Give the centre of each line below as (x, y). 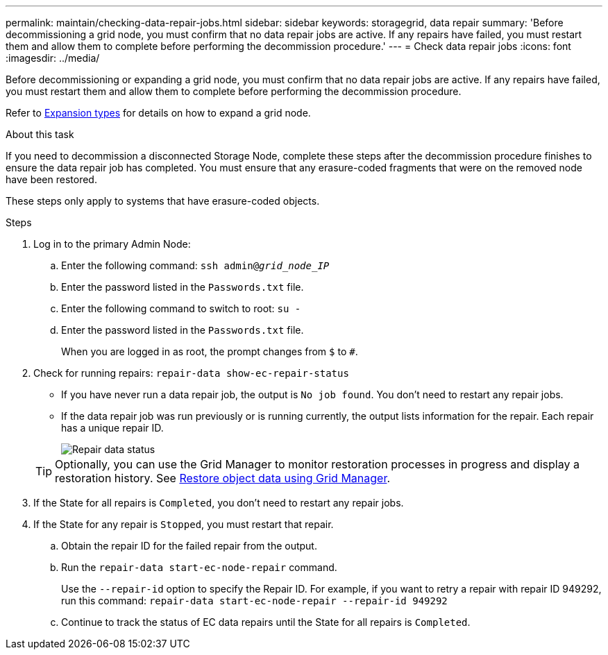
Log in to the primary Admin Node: (112, 244)
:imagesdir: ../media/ (53, 58)
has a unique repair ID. (112, 428)
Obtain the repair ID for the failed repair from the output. (189, 546)
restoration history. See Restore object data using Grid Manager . (223, 478)
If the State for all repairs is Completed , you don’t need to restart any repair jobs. (219, 503)
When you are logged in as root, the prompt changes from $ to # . (210, 351)
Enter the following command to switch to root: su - (181, 308)
